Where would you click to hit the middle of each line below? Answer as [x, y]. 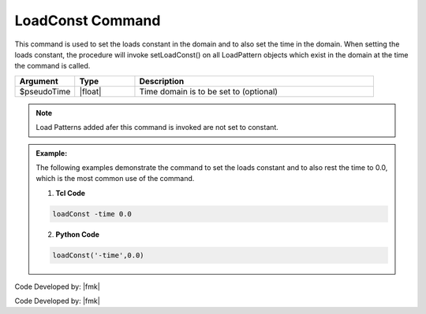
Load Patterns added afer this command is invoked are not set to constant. [157, 127]
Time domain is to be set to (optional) [209, 91]
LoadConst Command [88, 20]
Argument [39, 81]
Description [162, 81]
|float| [90, 91]
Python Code [78, 234]
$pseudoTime [45, 91]
